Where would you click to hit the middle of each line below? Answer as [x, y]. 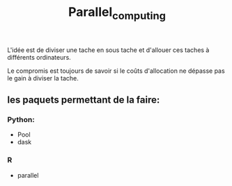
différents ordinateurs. [39, 57]
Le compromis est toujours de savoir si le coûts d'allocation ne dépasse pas [116, 71]
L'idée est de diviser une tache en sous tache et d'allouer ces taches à [108, 50]
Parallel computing [117, 13]
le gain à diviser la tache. [43, 78]
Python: [21, 120]
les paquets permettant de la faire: [84, 100]
